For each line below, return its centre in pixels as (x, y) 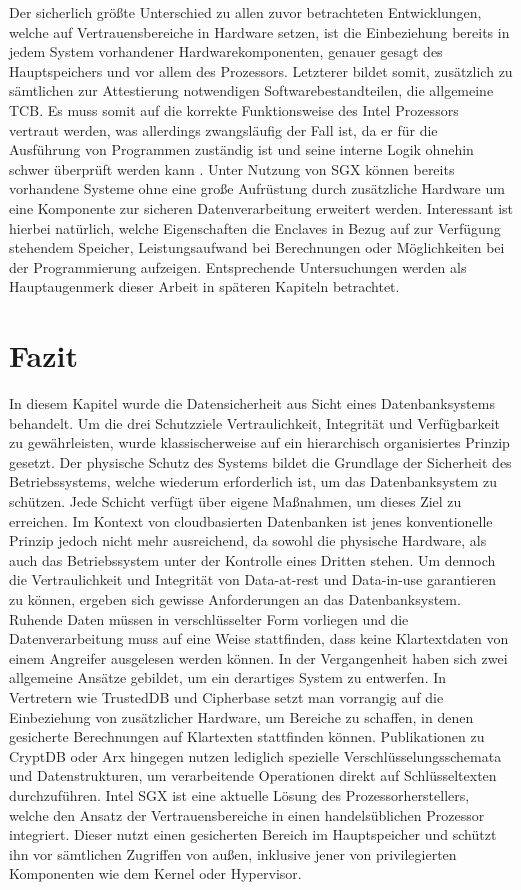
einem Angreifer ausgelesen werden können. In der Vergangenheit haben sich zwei (258, 657)
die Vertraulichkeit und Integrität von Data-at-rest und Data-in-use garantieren (252, 579)
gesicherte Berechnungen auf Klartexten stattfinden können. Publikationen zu (247, 736)
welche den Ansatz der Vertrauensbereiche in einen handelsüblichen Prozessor (247, 814)
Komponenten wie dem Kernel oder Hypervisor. (155, 873)
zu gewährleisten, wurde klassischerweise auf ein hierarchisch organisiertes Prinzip (259, 442)
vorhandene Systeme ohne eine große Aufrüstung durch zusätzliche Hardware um (257, 188)
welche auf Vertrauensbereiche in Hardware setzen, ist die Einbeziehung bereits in (259, 31)
